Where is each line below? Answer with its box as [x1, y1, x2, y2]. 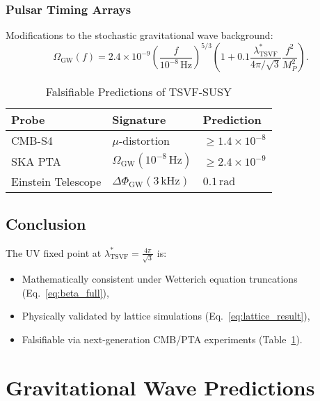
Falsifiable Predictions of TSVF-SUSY [45, 84, 232, 100]
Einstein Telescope [11, 173, 102, 190]
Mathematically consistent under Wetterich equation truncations [22, 272, 298, 286]
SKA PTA [11, 152, 61, 169]
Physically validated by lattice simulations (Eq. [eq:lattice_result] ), [22, 308, 310, 323]
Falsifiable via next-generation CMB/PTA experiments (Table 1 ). [22, 332, 303, 346]
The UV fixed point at [6, 245, 102, 260]
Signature [112, 111, 166, 128]
